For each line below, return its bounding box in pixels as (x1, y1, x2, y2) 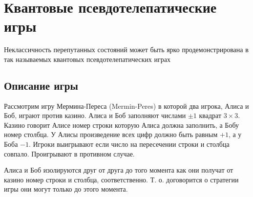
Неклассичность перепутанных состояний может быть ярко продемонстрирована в (4, 44, 249, 55)
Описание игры (4, 78, 78, 93)
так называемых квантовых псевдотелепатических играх (4, 54, 170, 64)
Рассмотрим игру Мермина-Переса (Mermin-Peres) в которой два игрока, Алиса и (4, 100, 249, 111)
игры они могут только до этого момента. (4, 184, 128, 194)
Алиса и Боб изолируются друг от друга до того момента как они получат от (4, 165, 233, 175)
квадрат (199, 110, 222, 120)
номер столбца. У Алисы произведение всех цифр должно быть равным (4, 129, 218, 139)
